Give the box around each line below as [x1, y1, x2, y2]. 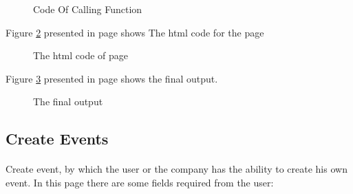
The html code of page [33, 48, 129, 63]
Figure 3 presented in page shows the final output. [6, 71, 218, 85]
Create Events [6, 128, 109, 149]
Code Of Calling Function [33, 2, 142, 16]
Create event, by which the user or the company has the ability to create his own [6, 162, 347, 176]
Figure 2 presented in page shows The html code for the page [6, 25, 264, 39]
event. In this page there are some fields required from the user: [6, 175, 274, 189]
